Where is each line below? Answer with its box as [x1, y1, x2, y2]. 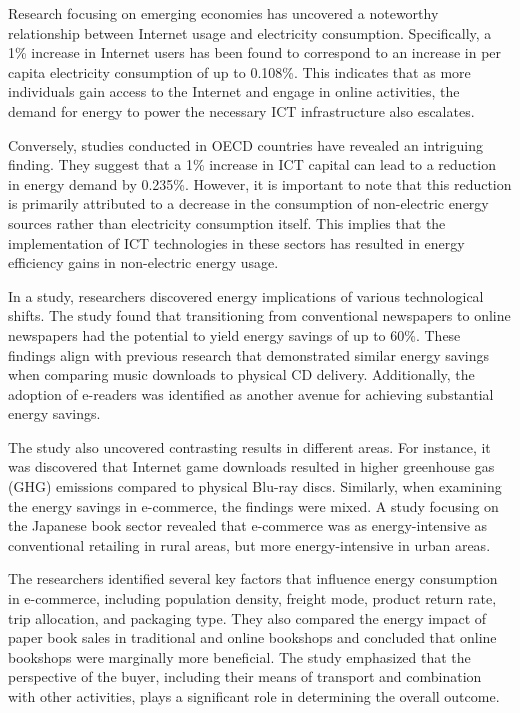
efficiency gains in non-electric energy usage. [8, 252, 279, 273]
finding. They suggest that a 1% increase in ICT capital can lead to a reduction [8, 154, 496, 175]
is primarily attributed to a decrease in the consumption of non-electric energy [8, 193, 489, 214]
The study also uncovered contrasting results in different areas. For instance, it [8, 436, 491, 457]
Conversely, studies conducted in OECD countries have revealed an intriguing [8, 134, 483, 155]
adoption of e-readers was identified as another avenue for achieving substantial [8, 383, 494, 404]
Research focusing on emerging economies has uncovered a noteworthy [8, 3, 439, 23]
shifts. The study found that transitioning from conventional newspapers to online [8, 305, 511, 326]
